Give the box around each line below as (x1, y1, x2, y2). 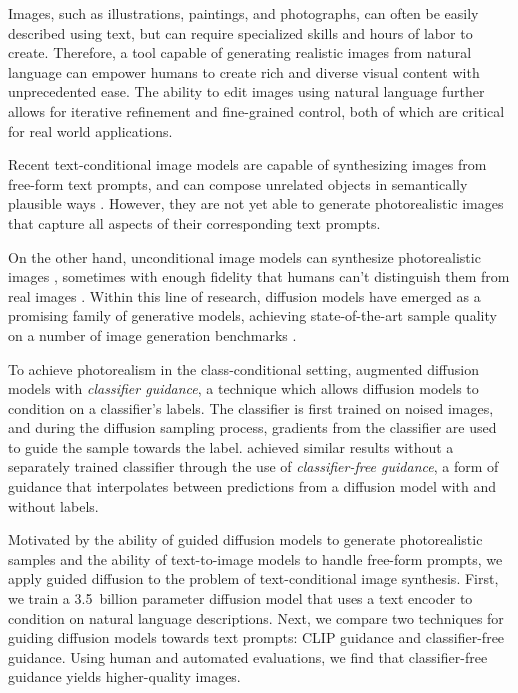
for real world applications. (8, 120, 173, 141)
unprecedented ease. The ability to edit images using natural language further (8, 81, 485, 102)
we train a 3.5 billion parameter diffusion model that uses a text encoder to (8, 588, 473, 609)
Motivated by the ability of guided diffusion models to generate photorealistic (8, 529, 483, 550)
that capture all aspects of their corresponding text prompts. (8, 212, 381, 233)
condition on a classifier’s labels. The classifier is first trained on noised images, (8, 397, 494, 418)
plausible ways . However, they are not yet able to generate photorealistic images (8, 193, 504, 214)
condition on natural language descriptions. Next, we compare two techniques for (8, 607, 504, 628)
